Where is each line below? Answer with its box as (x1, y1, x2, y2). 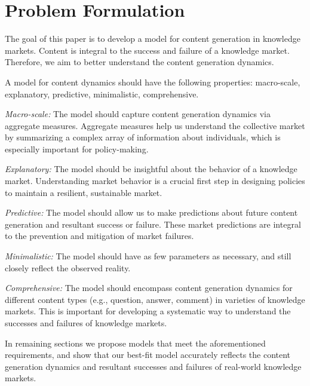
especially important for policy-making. (5, 142, 149, 155)
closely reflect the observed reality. (5, 261, 131, 274)
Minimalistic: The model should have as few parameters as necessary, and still (5, 250, 291, 262)
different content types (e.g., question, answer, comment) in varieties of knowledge (5, 293, 305, 305)
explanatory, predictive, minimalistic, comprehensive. (5, 87, 199, 100)
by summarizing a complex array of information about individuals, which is (5, 131, 281, 143)
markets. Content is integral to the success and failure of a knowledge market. (5, 44, 290, 56)
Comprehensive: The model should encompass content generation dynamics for (5, 281, 293, 294)
